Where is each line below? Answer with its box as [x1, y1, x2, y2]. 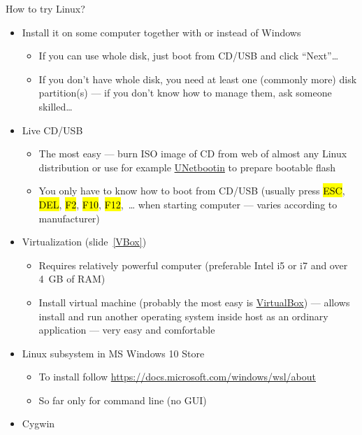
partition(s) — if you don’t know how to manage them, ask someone [38, 85, 332, 100]
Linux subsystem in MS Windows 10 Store [22, 345, 205, 360]
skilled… [38, 99, 73, 113]
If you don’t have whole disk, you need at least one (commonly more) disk [38, 71, 357, 86]
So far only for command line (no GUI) [38, 392, 207, 407]
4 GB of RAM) [38, 271, 106, 286]
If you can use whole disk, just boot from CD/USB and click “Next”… [38, 48, 339, 63]
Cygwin [22, 416, 55, 431]
